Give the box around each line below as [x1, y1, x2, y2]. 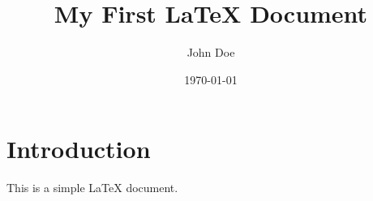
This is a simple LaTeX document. [6, 179, 178, 196]
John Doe [186, 44, 235, 61]
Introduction [6, 132, 151, 165]
